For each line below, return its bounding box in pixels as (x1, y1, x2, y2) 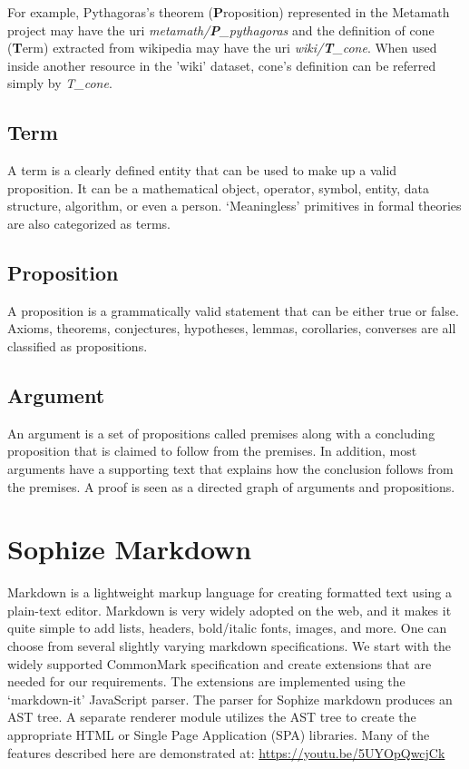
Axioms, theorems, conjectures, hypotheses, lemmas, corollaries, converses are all (7, 319, 456, 338)
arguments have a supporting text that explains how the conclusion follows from (7, 458, 454, 478)
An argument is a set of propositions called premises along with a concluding (7, 423, 435, 442)
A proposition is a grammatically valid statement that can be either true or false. (7, 301, 459, 320)
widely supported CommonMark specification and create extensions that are (7, 654, 432, 673)
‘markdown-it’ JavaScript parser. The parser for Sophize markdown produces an (7, 689, 453, 708)
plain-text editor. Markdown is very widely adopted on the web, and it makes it (7, 600, 452, 619)
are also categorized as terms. (7, 213, 171, 232)
